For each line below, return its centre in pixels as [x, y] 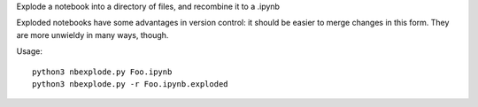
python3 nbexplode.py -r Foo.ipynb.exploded [131, 84]
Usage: [30, 51]
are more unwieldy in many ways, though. [93, 34]
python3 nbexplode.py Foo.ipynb [102, 72]
